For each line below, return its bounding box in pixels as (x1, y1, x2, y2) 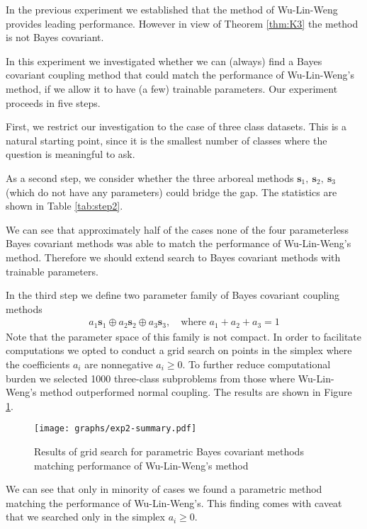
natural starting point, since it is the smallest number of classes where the (6, 132, 327, 147)
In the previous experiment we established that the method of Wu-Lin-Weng (6, 2, 338, 16)
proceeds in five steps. (6, 95, 101, 110)
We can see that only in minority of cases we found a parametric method (6, 482, 322, 496)
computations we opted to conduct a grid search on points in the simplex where (6, 343, 352, 358)
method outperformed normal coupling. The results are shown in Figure (40, 385, 352, 399)
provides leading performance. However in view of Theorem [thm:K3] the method (6, 16, 358, 30)
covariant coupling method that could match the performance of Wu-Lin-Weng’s (6, 67, 354, 82)
